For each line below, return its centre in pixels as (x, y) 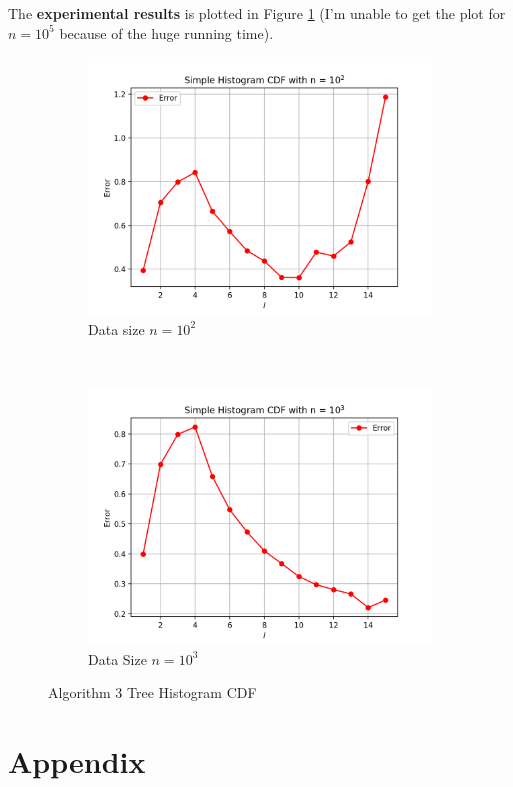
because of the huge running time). (166, 32)
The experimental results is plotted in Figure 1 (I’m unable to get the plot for (257, 13)
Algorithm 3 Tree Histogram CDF (152, 692)
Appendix (77, 760)
